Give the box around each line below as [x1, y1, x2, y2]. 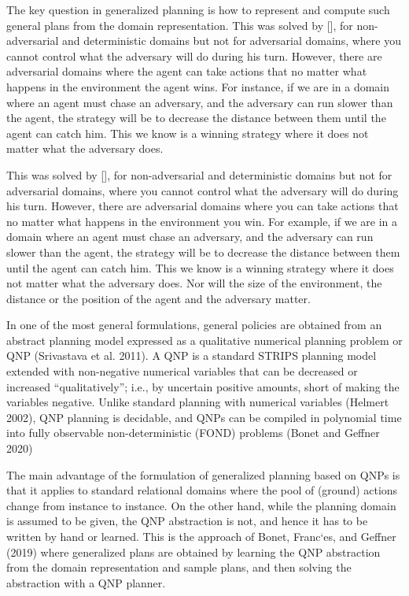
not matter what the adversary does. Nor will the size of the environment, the [6, 275, 382, 291]
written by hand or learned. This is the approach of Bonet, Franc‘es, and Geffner [6, 528, 396, 544]
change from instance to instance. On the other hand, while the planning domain [6, 497, 396, 513]
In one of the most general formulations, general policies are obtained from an [6, 317, 382, 333]
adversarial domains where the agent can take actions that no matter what [6, 63, 367, 80]
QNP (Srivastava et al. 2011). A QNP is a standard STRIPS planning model [6, 347, 377, 364]
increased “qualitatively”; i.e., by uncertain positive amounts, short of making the [6, 378, 400, 394]
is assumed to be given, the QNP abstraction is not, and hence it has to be [6, 513, 368, 529]
